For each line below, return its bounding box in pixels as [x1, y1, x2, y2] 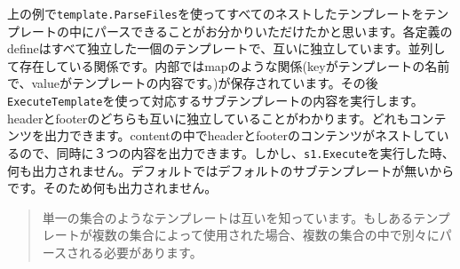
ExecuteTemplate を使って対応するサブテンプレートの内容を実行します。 [7, 91, 424, 110]
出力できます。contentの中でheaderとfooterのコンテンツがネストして [44, 126, 437, 145]
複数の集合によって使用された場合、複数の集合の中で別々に [91, 225, 440, 244]
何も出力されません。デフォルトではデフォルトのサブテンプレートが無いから [7, 161, 455, 179]
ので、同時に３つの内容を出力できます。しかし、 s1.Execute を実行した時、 [19, 143, 455, 162]
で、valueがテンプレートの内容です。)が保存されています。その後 [7, 74, 378, 92]
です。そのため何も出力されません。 [7, 178, 218, 197]
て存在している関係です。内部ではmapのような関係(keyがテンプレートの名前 [7, 56, 450, 75]
